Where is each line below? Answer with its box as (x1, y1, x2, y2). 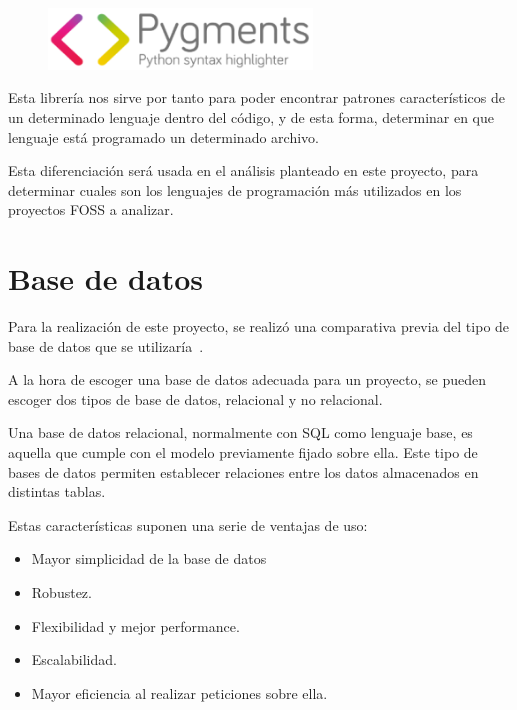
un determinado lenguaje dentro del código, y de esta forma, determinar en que (8, 106, 495, 127)
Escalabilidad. (31, 649, 117, 670)
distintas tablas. (8, 481, 106, 502)
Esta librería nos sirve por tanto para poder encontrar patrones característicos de (8, 87, 505, 108)
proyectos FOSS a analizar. (8, 199, 174, 220)
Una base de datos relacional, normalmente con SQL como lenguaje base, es (8, 422, 473, 443)
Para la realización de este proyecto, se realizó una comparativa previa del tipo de (8, 316, 510, 336)
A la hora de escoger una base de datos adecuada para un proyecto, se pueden (8, 369, 486, 390)
